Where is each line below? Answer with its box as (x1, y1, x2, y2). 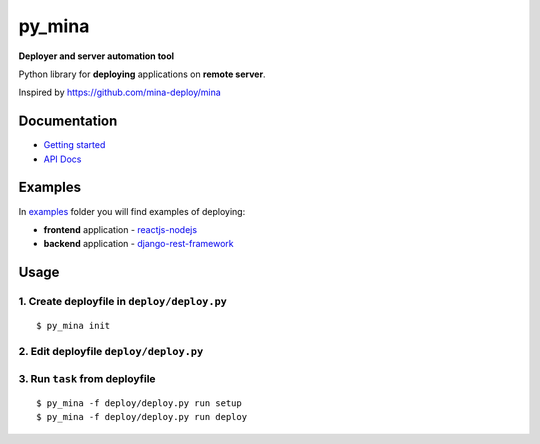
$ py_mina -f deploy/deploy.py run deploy (36, 411, 248, 423)
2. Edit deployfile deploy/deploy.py (18, 345, 204, 359)
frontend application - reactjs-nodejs (43, 223, 198, 235)
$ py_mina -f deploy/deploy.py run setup (36, 397, 242, 409)
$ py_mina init (36, 320, 111, 332)
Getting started (43, 139, 106, 151)
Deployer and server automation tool (18, 50, 175, 62)
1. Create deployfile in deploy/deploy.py (18, 295, 227, 309)
